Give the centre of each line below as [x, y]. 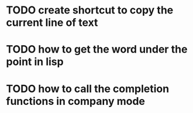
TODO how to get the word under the [97, 49]
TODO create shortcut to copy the [90, 10]
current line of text [52, 23]
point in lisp [35, 62]
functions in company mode [75, 101]
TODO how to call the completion [88, 89]
